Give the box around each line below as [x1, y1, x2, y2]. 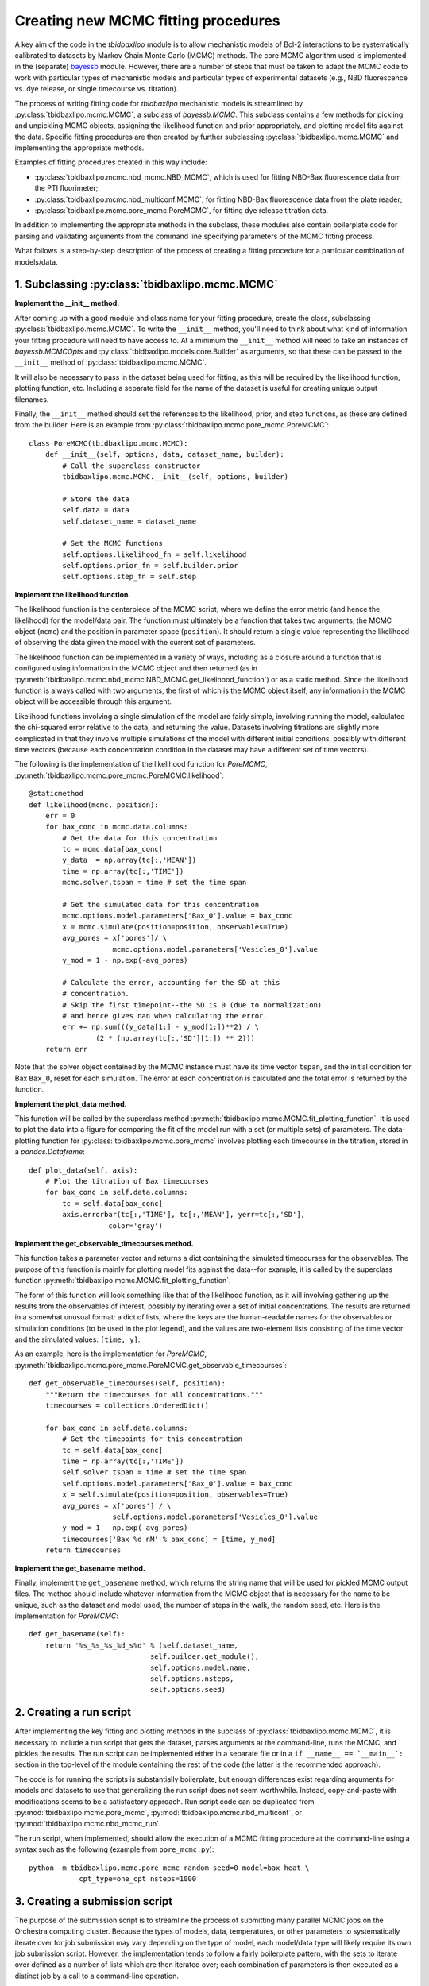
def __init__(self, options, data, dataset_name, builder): [44, 450, 285, 459]
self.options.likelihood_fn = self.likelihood [62, 550, 247, 559]
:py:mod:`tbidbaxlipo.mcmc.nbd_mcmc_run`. [14, 1819, 161, 1829]
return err [44, 1045, 88, 1054]
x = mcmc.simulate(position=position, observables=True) [62, 922, 289, 931]
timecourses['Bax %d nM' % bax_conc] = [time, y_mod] [62, 1534, 276, 1544]
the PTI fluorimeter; [34, 184, 99, 193]
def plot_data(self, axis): [29, 1165, 138, 1175]
